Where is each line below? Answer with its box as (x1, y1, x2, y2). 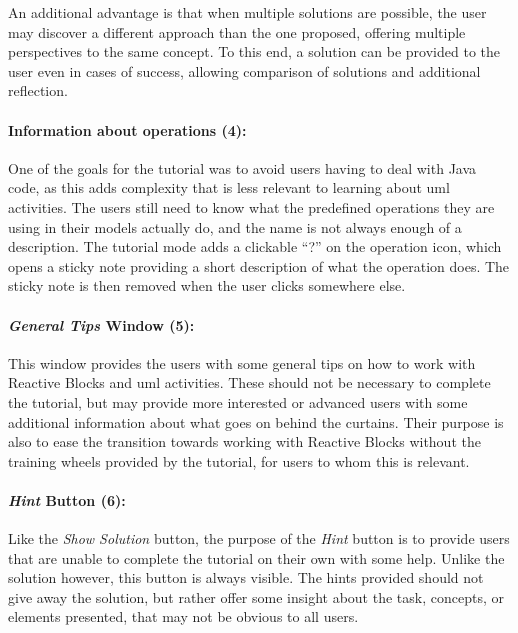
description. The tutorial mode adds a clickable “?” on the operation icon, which (8, 236, 502, 257)
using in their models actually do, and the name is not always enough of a (8, 216, 462, 237)
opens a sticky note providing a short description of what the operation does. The (8, 255, 510, 276)
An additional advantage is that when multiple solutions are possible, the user (8, 2, 487, 22)
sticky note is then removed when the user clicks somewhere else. (8, 275, 406, 296)
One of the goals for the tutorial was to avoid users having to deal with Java (8, 157, 477, 178)
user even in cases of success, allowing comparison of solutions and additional (8, 60, 481, 81)
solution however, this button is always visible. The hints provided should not (8, 567, 484, 588)
